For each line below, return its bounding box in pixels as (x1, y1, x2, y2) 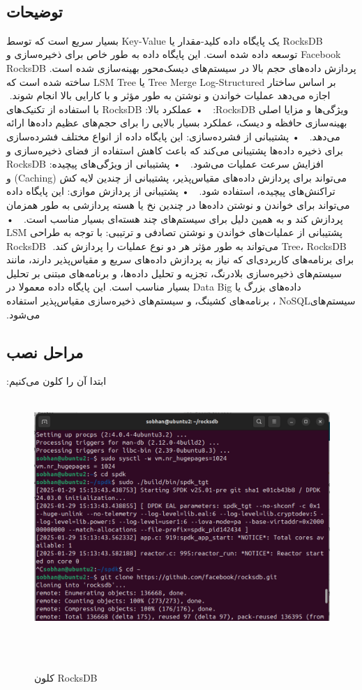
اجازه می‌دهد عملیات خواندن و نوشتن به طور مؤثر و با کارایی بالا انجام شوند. (9, 88, 331, 103)
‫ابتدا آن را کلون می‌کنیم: (6, 374, 107, 388)
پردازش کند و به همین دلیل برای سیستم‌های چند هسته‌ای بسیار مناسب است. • (6, 211, 343, 226)
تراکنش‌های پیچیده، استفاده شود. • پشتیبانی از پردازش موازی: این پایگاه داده (6, 184, 335, 198)
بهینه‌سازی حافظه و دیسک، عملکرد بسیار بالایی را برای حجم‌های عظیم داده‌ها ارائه (6, 115, 347, 130)
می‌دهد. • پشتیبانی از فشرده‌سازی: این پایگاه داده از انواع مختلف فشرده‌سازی (6, 129, 340, 143)
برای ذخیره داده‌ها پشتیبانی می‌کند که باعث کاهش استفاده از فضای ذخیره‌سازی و (6, 142, 343, 157)
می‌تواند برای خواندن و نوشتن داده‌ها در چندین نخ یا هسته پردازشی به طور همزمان (6, 197, 350, 212)
